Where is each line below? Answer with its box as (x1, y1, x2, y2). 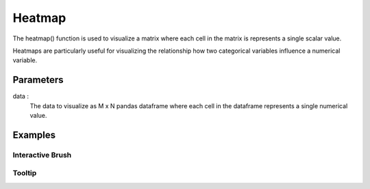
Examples (12, 129, 56, 140)
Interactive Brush (12, 150, 72, 160)
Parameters (12, 74, 64, 86)
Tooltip (12, 168, 37, 178)
